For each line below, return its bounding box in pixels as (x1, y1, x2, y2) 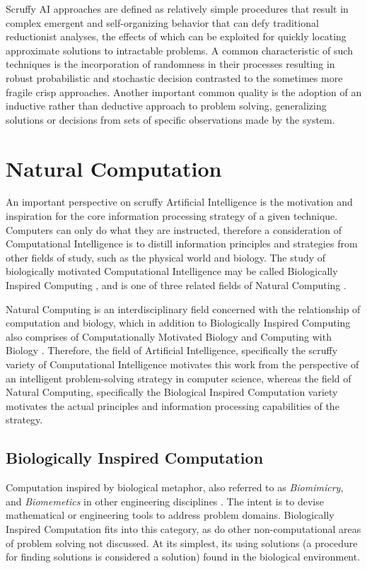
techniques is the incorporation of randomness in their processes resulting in (6, 57, 335, 71)
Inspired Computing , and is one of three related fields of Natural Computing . (6, 278, 346, 293)
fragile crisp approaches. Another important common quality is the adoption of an (6, 84, 362, 99)
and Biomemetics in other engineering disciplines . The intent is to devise (6, 493, 324, 508)
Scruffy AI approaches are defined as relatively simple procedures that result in (6, 1, 349, 16)
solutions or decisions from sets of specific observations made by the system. (6, 112, 335, 127)
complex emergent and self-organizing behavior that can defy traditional (6, 15, 319, 30)
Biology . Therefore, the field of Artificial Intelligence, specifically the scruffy (6, 343, 338, 358)
